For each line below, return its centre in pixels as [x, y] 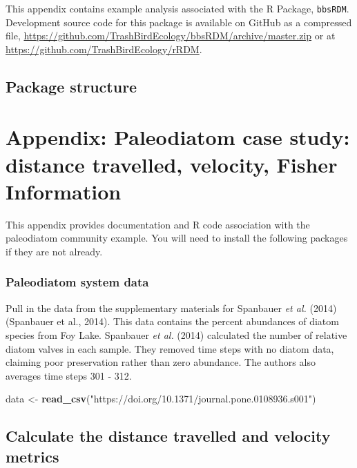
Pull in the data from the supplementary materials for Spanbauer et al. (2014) [171, 308]
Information [64, 191]
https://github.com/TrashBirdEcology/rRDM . [104, 49]
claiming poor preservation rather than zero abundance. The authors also [161, 362]
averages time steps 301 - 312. [69, 375]
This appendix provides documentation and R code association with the [158, 224]
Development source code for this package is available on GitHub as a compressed [179, 22]
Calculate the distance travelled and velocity [168, 436]
